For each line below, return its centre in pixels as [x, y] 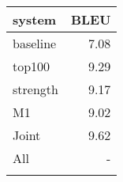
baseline [35, 43]
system [35, 19]
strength [35, 89]
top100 [32, 66]
